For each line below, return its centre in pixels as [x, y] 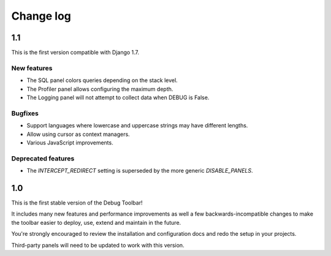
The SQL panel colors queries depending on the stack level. [102, 80]
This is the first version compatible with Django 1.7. [75, 53]
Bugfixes [25, 113]
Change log [41, 16]
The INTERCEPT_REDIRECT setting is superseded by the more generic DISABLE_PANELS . [140, 171]
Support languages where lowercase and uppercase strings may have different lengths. [137, 126]
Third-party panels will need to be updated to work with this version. [98, 245]
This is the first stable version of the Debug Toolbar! [77, 203]
